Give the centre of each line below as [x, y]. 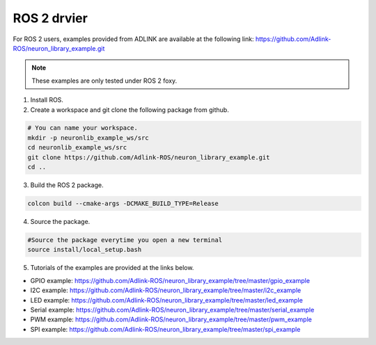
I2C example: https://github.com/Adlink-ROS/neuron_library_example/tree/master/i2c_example [166, 290]
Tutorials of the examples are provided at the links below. [112, 268]
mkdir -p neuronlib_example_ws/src [88, 138]
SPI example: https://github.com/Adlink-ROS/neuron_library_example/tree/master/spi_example [165, 329]
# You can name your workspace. [83, 128]
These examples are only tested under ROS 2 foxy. [104, 81]
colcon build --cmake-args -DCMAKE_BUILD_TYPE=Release [123, 204]
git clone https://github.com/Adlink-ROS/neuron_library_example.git [149, 157]
